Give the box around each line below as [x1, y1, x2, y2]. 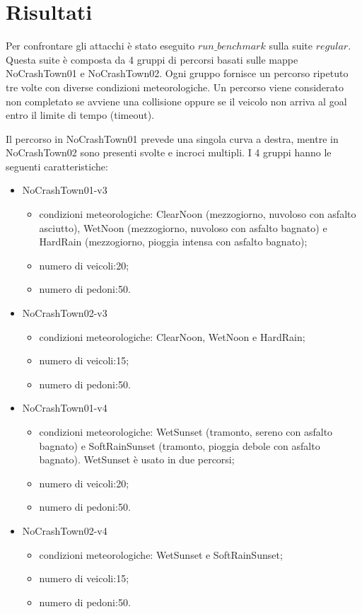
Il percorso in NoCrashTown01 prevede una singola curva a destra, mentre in [6, 131, 339, 146]
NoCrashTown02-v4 [22, 523, 107, 538]
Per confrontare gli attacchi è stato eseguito [6, 38, 195, 53]
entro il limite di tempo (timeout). [6, 108, 155, 122]
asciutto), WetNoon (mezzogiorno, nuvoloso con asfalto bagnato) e [39, 220, 327, 235]
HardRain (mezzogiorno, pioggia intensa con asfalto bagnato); [39, 234, 308, 249]
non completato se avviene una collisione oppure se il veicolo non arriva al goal [6, 93, 347, 108]
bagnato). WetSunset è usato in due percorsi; [39, 452, 235, 467]
